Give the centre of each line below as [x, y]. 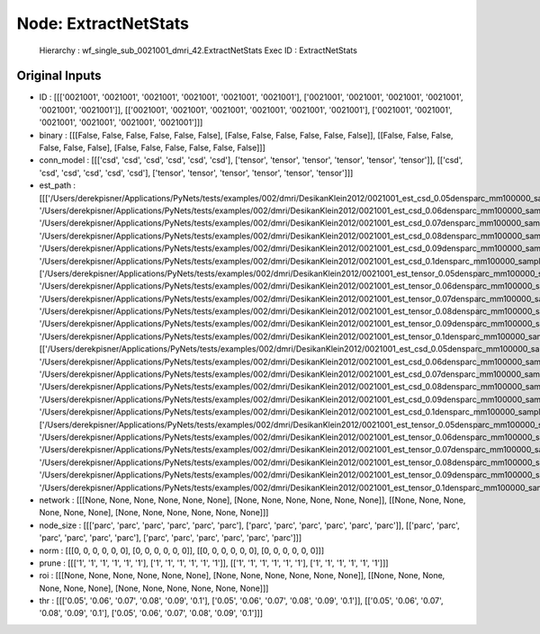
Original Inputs [59, 76]
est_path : [58, 185]
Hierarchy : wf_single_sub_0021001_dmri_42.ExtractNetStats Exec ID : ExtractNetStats [198, 50]
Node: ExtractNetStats [103, 23]
